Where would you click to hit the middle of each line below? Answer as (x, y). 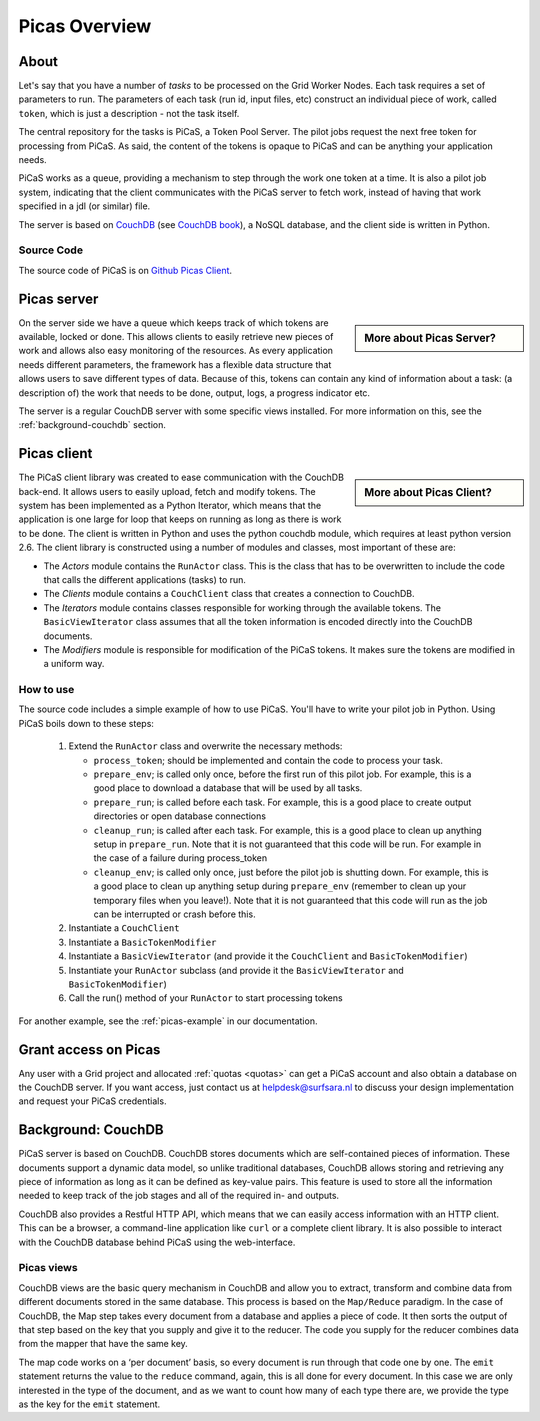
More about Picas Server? (430, 338)
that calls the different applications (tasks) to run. (145, 579)
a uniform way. (74, 664)
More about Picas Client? (428, 493)
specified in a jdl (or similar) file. (84, 206)
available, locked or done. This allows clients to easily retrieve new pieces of (176, 337)
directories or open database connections (180, 816)
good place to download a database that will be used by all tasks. (228, 788)
